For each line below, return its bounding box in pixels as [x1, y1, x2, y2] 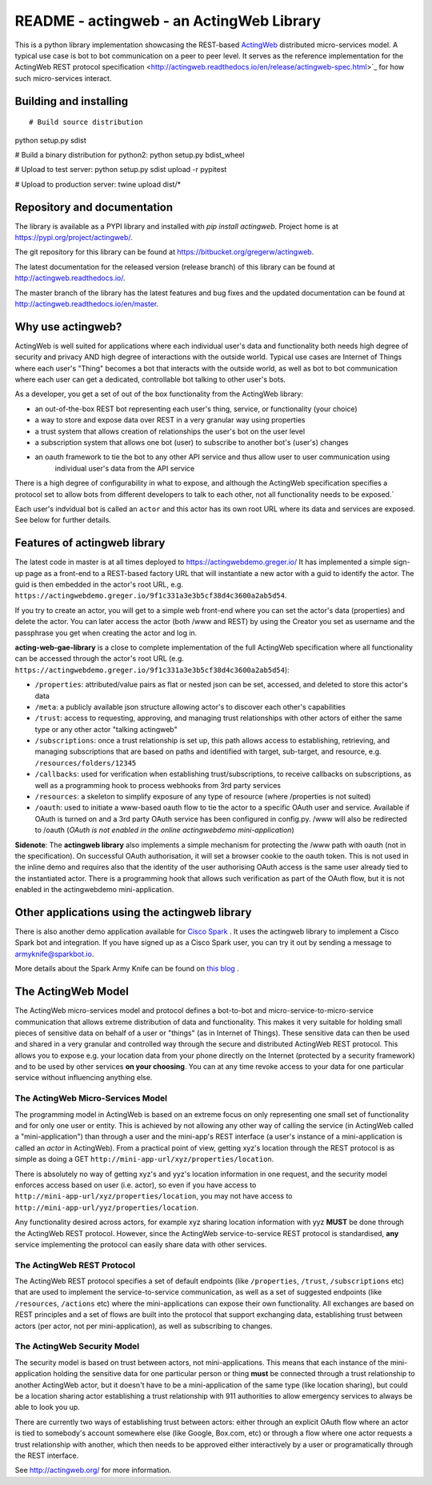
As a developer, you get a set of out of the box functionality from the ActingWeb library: [14, 389, 304, 399]
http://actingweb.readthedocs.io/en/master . [14, 298, 159, 308]
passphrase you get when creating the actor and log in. [14, 628, 198, 638]
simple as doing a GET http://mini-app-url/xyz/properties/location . [14, 1155, 274, 1164]
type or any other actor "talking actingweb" [34, 724, 178, 734]
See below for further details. [14, 515, 111, 525]
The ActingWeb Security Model [14, 1341, 140, 1352]
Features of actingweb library [14, 536, 166, 550]
